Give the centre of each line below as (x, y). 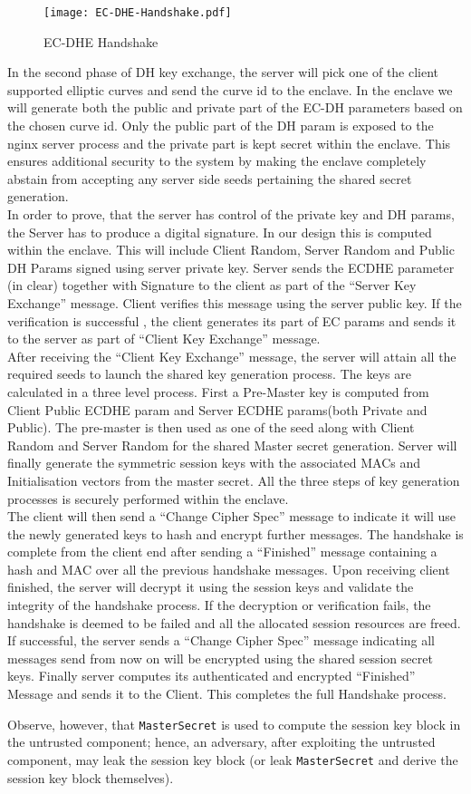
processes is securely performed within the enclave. (148, 498)
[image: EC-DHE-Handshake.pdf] (138, 13)
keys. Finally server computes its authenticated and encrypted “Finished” (211, 676)
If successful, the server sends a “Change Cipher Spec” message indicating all (221, 640)
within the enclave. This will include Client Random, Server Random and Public (231, 250)
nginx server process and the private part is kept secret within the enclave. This (229, 143)
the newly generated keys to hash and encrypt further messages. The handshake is (235, 533)
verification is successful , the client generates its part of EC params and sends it (232, 320)
